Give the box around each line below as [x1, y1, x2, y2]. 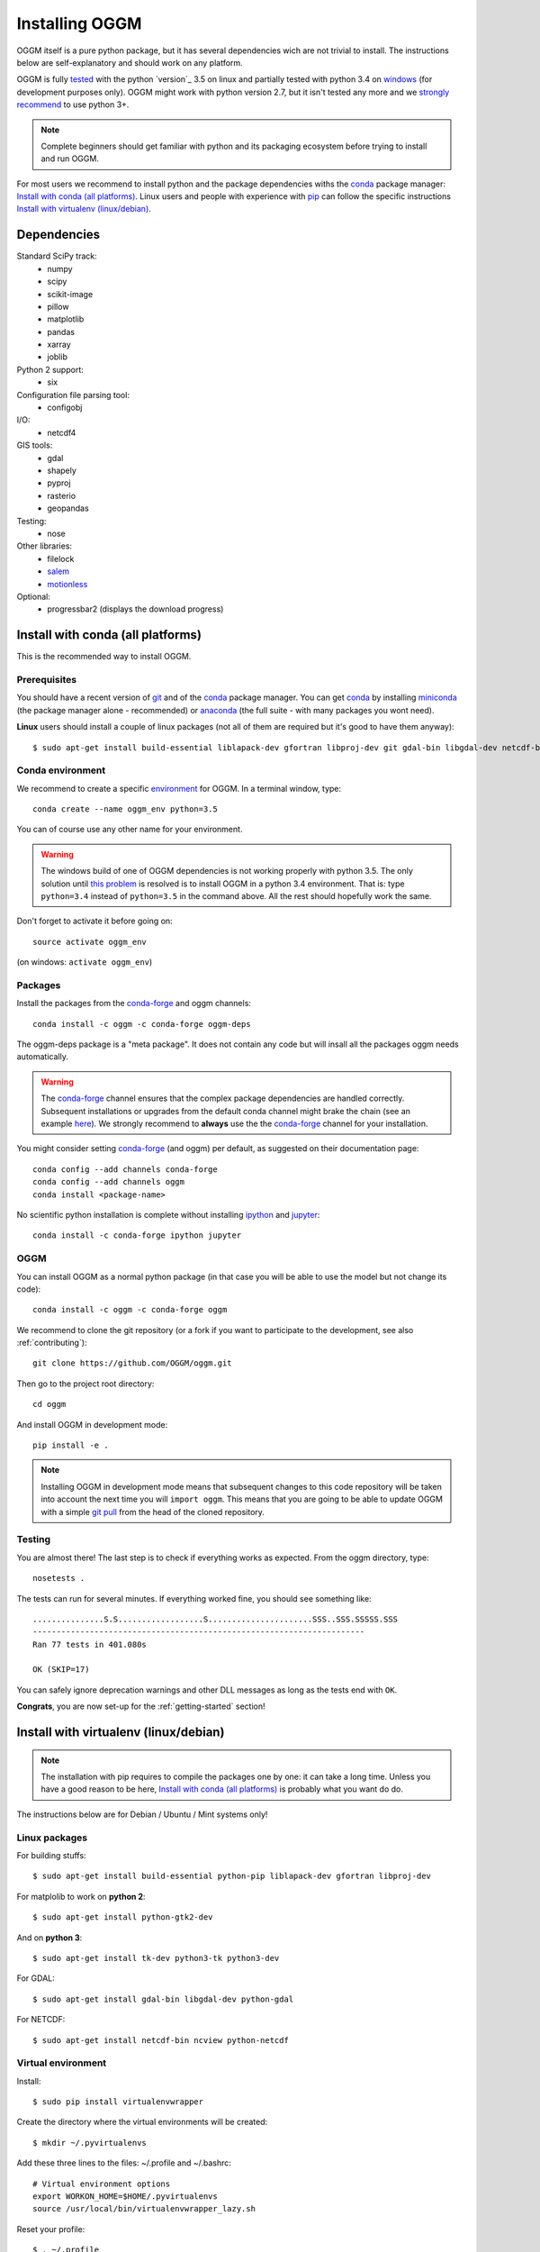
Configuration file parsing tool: [16, 389, 130, 400]
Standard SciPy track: [16, 250, 98, 261]
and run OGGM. [40, 153, 99, 164]
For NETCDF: [16, 2014, 66, 2025]
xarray [47, 339, 71, 350]
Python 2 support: [16, 364, 85, 375]
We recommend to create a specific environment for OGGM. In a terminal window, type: [16, 783, 342, 794]
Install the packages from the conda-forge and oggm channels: [16, 998, 252, 1009]
